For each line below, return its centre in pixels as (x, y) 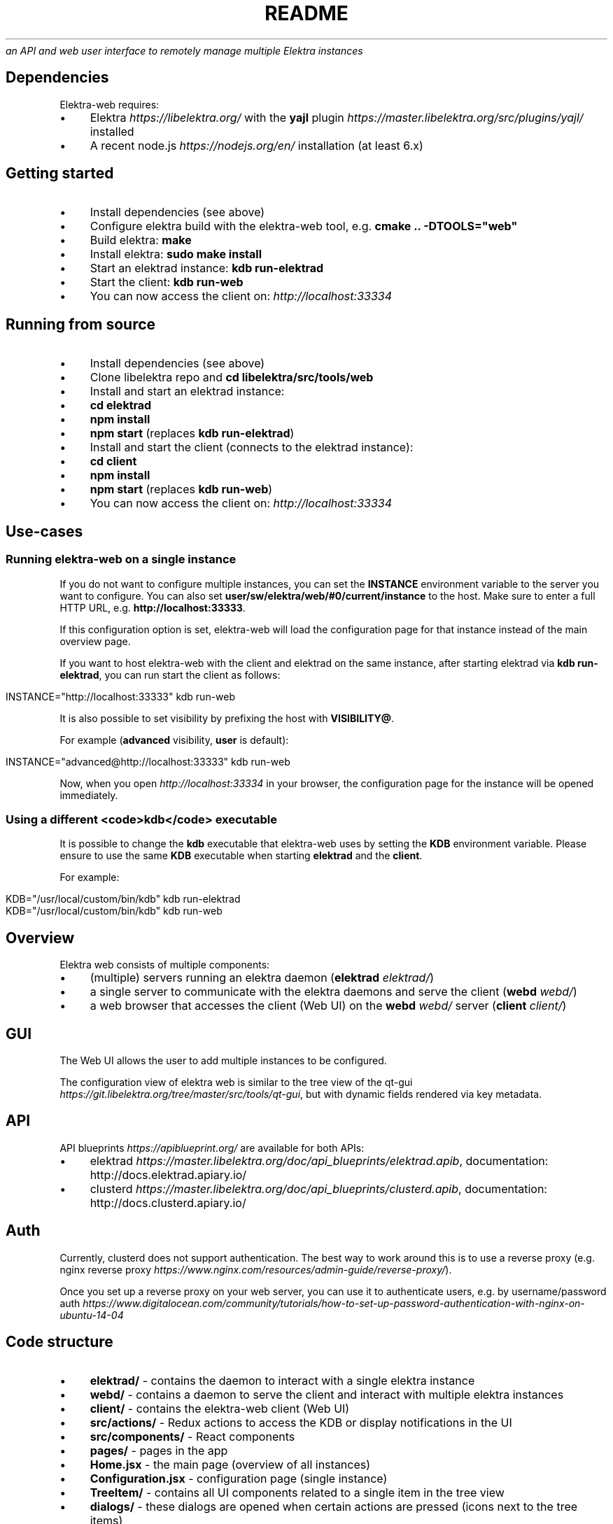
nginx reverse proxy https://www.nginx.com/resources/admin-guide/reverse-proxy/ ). (256, 1269)
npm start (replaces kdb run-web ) (181, 489)
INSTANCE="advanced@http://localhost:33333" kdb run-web (148, 761)
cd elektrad (121, 405)
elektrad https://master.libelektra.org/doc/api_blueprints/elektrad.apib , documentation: (319, 1160)
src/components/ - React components (192, 1437)
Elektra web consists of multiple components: (165, 965)
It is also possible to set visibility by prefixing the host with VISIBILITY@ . (227, 718)
